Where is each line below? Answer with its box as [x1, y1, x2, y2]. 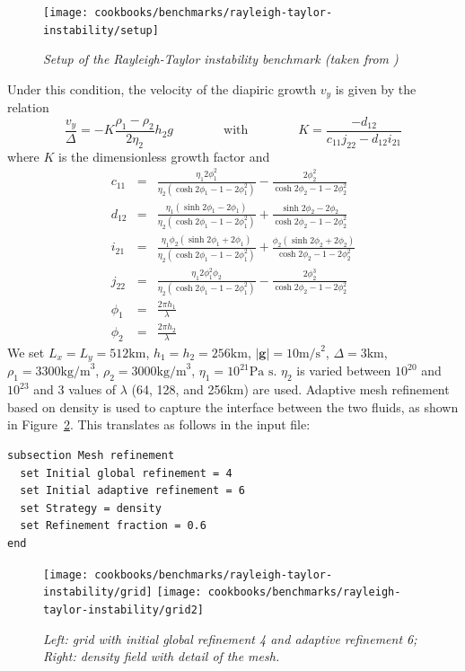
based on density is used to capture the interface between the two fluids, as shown [7, 397, 459, 416]
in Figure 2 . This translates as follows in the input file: [7, 415, 311, 434]
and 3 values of [33, 380, 117, 399]
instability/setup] [43, 23, 159, 37]
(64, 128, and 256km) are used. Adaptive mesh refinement [131, 380, 450, 399]
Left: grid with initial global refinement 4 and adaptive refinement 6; [43, 629, 417, 648]
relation [7, 98, 49, 117]
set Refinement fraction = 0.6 [20, 519, 206, 533]
